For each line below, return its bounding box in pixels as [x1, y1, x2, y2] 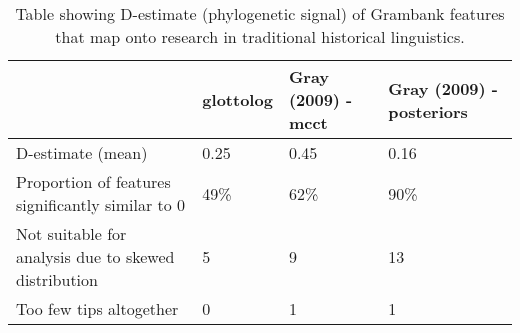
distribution [16, 268, 98, 291]
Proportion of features [16, 170, 171, 193]
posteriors [388, 99, 468, 123]
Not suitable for [16, 222, 127, 245]
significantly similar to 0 [16, 193, 186, 216]
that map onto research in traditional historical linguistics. [55, 25, 465, 48]
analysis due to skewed [16, 245, 175, 268]
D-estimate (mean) [16, 141, 148, 164]
